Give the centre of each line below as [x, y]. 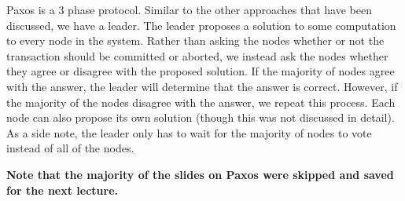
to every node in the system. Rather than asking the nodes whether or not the [195, 40]
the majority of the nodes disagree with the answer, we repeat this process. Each [201, 102]
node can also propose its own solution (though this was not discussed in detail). [201, 117]
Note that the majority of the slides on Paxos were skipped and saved [200, 174]
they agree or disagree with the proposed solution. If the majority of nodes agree [201, 71]
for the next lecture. [63, 190]
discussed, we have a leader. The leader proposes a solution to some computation [201, 25]
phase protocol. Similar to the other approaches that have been [220, 9]
